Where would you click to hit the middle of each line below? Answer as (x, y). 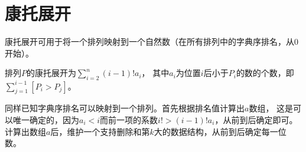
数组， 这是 (271, 108)
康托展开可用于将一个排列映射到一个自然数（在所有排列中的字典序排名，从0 (152, 42)
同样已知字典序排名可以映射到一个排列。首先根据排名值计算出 (125, 108)
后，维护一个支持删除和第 (100, 131)
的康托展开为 (51, 73)
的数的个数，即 (265, 73)
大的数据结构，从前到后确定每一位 (220, 131)
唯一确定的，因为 (46, 120)
